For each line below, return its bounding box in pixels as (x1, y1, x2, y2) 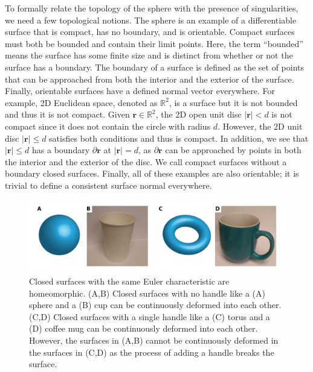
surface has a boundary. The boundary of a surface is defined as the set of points (5, 60, 304, 73)
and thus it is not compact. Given (5, 108, 130, 121)
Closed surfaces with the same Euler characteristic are (29, 275, 230, 287)
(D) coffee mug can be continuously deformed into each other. (29, 322, 258, 335)
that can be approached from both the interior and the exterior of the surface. (5, 72, 294, 85)
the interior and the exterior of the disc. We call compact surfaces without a (5, 155, 287, 168)
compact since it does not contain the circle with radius (5, 119, 211, 132)
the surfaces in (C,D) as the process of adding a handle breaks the (29, 345, 274, 358)
